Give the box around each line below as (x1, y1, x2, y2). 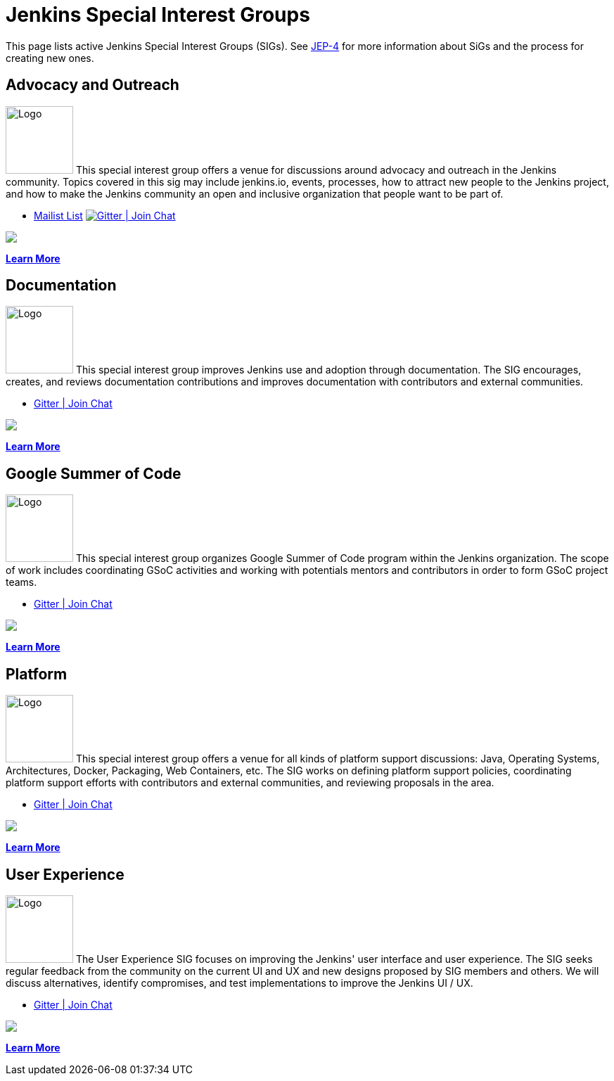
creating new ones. (6, 51, 94, 64)
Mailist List (34, 209, 83, 222)
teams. (6, 576, 37, 589)
